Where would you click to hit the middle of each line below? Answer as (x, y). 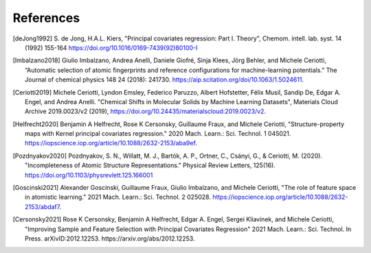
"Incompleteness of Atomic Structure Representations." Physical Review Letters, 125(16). (150, 165)
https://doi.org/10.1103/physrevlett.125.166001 (89, 175)
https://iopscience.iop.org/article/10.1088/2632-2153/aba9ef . (111, 143)
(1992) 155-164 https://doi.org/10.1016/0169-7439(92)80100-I (111, 47)
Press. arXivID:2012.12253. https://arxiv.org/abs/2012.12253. (110, 238)
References (46, 18)
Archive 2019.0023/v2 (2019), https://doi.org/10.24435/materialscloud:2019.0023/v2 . (146, 111)
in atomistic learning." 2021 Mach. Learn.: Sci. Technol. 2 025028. (118, 197)
